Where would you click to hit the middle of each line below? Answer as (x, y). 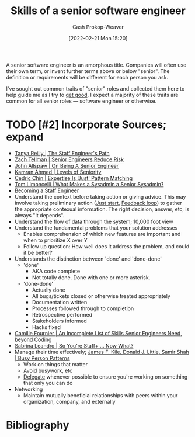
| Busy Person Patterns (42, 358)
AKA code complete (56, 271)
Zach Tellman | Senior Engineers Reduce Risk (69, 159)
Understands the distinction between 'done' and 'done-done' (88, 259)
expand (25, 137)
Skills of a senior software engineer (98, 11)
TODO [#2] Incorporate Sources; (86, 125)
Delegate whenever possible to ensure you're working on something (105, 377)
